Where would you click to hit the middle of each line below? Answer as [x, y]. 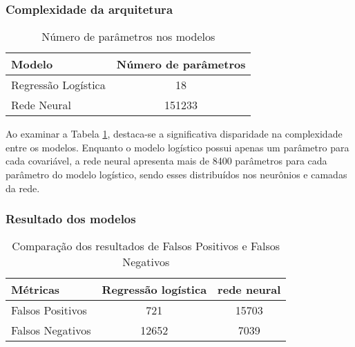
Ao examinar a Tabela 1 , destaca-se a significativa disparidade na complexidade [174, 134]
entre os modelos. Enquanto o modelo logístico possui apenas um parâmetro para [177, 147]
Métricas [36, 290]
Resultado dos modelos [71, 219]
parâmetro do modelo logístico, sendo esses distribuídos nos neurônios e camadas [176, 174]
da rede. [23, 188]
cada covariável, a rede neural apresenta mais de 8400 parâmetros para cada [166, 161]
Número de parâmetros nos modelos [128, 37]
